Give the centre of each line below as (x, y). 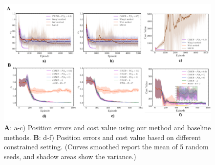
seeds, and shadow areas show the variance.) (70, 156)
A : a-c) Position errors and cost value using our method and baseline (107, 128)
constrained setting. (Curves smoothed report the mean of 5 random (106, 147)
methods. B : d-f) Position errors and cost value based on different (103, 137)
